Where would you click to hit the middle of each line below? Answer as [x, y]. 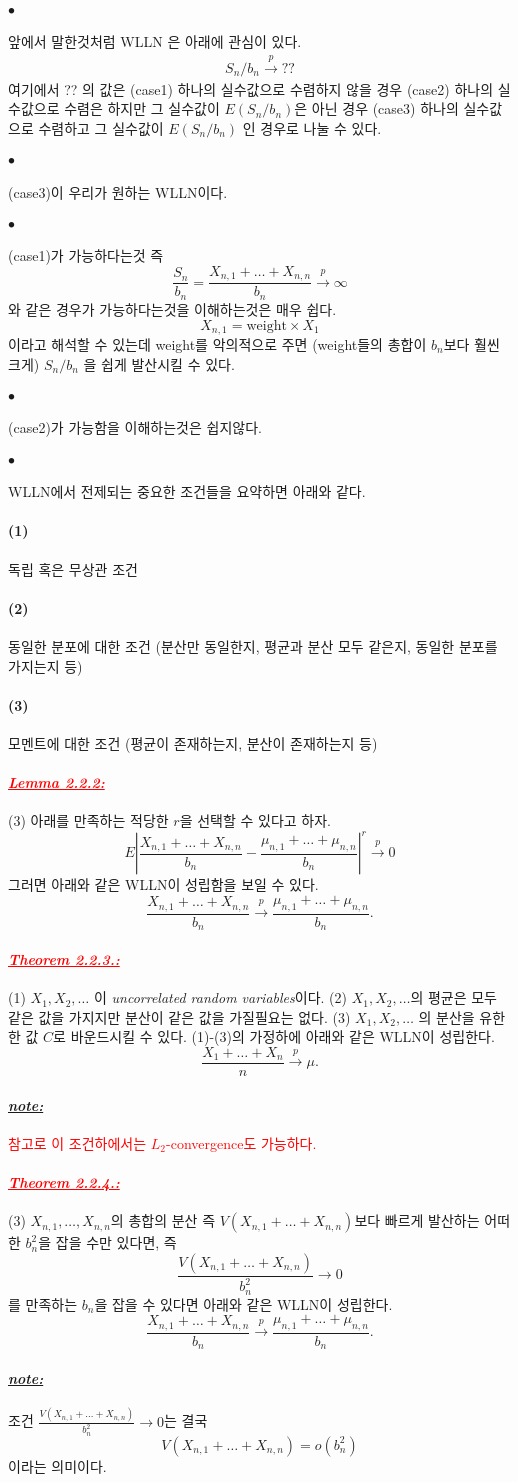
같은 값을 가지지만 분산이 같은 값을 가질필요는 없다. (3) [179, 1016]
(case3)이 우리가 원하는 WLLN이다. [118, 191]
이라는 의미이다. [57, 1465]
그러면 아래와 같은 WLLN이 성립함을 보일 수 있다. [163, 884]
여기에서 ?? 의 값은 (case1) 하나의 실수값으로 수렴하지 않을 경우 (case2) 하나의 [251, 88]
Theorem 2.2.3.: [64, 958]
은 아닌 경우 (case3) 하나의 [376, 108]
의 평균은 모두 [453, 997]
